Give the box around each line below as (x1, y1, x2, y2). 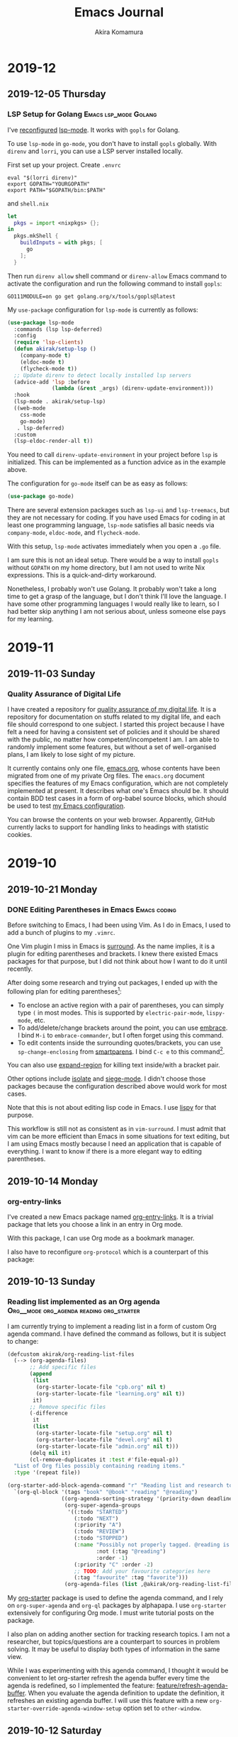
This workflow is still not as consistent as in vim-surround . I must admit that (7, 1125, 227, 1133)
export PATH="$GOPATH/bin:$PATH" (7, 186, 106, 193)
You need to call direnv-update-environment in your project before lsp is (7, 451, 218, 459)
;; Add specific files (29, 1364, 97, 1371)
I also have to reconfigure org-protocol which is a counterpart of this (7, 1247, 209, 1256)
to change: (7, 1337, 39, 1345)
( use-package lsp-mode (7, 319, 74, 326)
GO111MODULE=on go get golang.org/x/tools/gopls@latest (7, 293, 176, 300)
